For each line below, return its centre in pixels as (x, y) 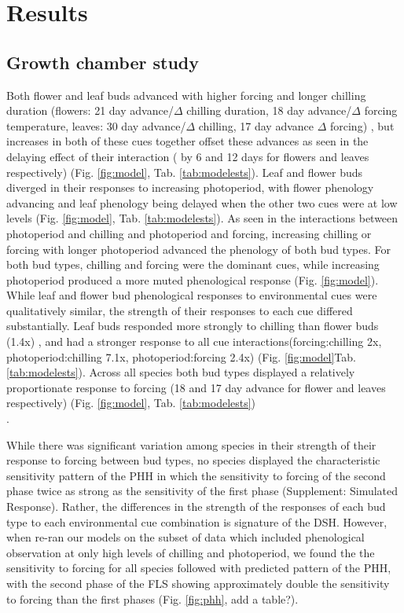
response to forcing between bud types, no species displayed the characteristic (193, 460)
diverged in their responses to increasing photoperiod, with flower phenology (190, 187)
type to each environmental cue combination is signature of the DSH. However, (197, 521)
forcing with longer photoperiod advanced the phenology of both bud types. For (198, 249)
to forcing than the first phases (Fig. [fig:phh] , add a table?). (152, 598)
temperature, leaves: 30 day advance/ (96, 125)
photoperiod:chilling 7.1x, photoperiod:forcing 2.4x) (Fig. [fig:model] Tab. (181, 356)
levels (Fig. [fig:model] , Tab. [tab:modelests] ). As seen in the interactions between (202, 218)
